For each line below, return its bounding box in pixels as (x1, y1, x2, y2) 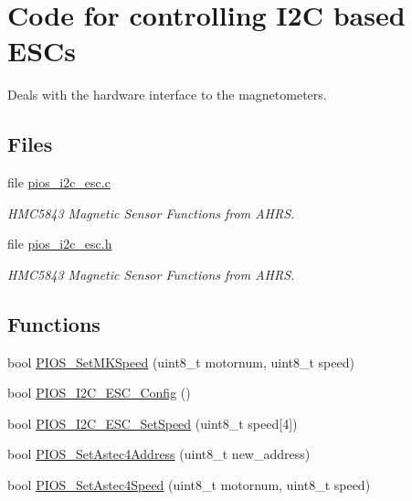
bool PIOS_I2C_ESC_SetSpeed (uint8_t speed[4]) (7, 413, 298, 432)
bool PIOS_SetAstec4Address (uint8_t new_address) (7, 444, 311, 464)
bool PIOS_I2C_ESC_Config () (7, 383, 191, 402)
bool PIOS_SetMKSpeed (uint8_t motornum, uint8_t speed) (7, 352, 354, 371)
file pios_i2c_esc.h (7, 234, 112, 253)
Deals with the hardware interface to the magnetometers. (7, 85, 327, 104)
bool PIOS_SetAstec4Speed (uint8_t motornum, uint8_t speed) (7, 475, 371, 495)
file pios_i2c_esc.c (7, 173, 111, 192)
